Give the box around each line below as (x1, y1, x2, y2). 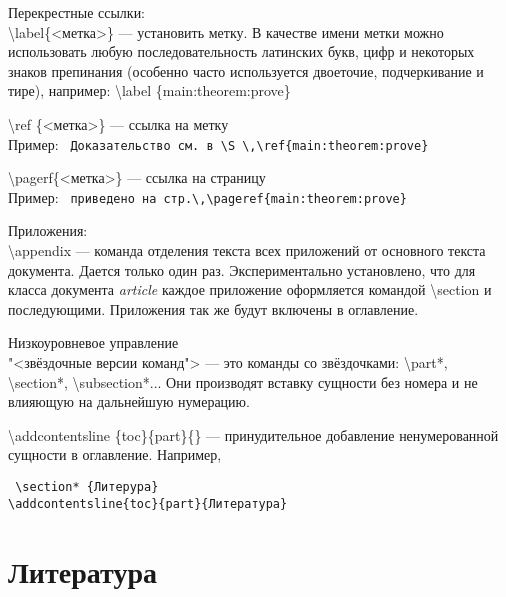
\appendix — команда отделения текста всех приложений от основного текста (8, 240, 486, 261)
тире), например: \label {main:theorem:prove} (8, 80, 291, 101)
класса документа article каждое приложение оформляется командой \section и (8, 279, 492, 300)
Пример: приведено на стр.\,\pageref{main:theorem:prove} (8, 186, 407, 207)
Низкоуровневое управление (8, 332, 179, 353)
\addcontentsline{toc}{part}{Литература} (8, 496, 288, 511)
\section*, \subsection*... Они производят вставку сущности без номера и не (8, 371, 478, 392)
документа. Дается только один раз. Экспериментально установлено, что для (8, 259, 476, 280)
